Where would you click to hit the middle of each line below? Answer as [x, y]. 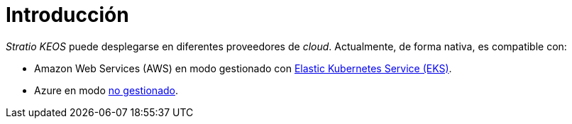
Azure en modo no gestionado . [106, 90]
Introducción [67, 15]
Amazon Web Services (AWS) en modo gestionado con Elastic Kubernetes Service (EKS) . [243, 68]
